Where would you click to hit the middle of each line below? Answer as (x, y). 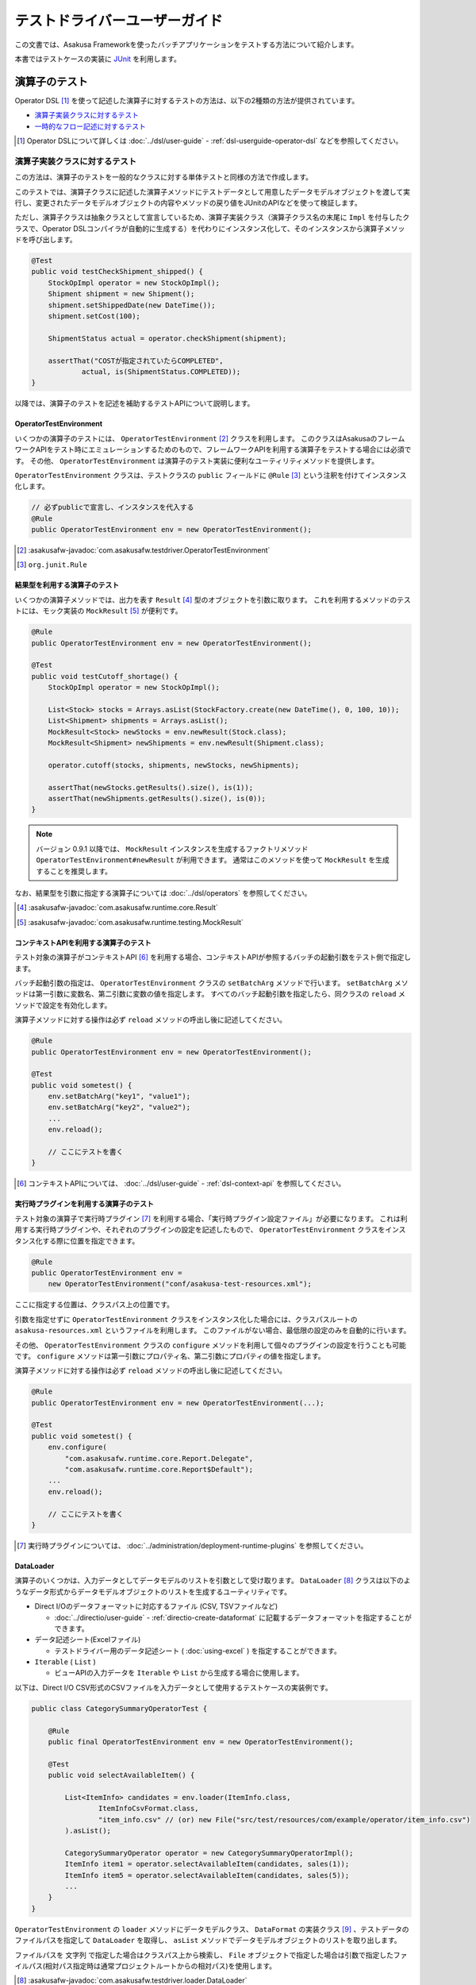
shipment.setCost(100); (94, 316)
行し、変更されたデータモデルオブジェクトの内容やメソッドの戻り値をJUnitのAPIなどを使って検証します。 (188, 202)
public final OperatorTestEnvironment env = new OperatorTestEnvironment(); (201, 1742)
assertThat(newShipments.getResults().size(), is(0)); (157, 799)
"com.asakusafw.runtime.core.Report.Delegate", (159, 1458)
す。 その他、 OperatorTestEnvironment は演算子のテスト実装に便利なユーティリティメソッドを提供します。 (197, 461)
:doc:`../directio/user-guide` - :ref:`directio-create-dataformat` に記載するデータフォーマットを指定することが (233, 1617)
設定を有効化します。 (77, 1005)
